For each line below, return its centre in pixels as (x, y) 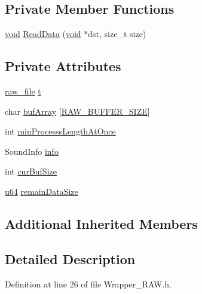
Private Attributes (63, 66)
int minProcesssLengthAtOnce (60, 131)
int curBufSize (31, 171)
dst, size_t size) (117, 34)
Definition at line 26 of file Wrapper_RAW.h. (88, 284)
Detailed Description (70, 258)
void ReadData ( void (43, 34)
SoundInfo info (32, 151)
